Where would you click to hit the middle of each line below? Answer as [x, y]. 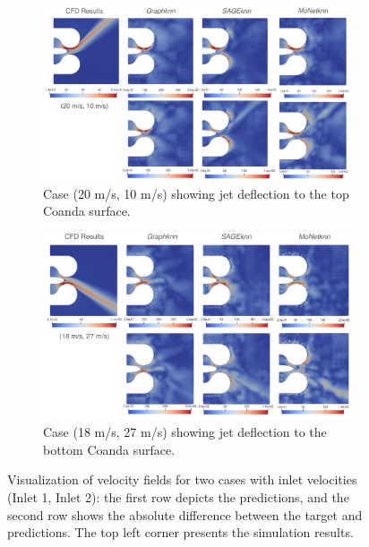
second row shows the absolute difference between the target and [185, 514]
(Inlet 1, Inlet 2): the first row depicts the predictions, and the [178, 496]
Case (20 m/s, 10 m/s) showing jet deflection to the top [196, 193]
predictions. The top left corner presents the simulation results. [180, 532]
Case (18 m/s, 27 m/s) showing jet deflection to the [185, 432]
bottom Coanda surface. [109, 449]
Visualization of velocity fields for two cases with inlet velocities [182, 479]
